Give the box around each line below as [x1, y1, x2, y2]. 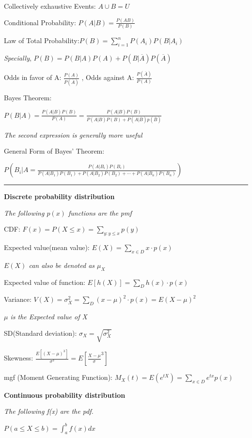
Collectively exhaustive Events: [4, 1, 96, 11]
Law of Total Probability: [4, 35, 79, 46]
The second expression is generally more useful [4, 129, 142, 140]
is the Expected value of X [10, 312, 87, 322]
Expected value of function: [4, 277, 85, 287]
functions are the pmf [68, 207, 132, 218]
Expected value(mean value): [4, 242, 90, 252]
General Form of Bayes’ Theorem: [4, 146, 105, 156]
